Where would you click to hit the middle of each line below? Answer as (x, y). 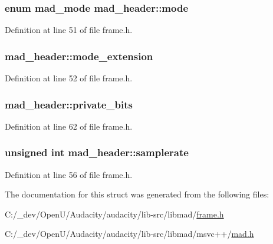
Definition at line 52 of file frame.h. (69, 78)
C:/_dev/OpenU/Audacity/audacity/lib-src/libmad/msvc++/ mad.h (129, 234)
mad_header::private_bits (69, 104)
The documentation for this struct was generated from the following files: (137, 194)
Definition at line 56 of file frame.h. (69, 174)
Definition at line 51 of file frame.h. (69, 30)
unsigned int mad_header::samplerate (97, 152)
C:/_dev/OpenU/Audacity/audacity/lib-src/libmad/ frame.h (114, 214)
